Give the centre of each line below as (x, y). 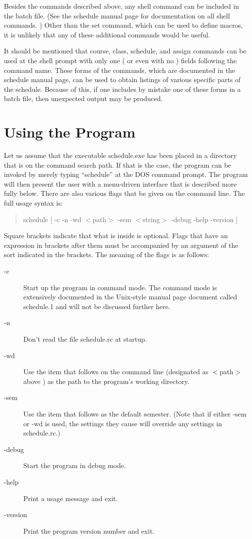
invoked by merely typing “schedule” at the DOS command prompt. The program (126, 174)
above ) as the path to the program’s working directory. (107, 381)
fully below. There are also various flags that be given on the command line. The (124, 193)
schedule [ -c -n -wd (52, 219)
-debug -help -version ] (204, 219)
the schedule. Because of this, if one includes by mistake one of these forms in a (122, 89)
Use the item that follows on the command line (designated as (116, 372)
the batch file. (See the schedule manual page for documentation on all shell (117, 15)
